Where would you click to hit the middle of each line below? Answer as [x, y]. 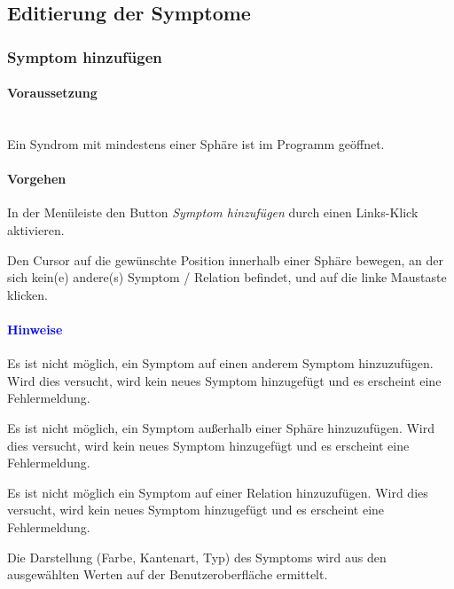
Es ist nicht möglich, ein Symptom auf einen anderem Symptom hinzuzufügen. [220, 363]
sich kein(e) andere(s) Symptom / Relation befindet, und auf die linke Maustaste [227, 277]
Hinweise [35, 329]
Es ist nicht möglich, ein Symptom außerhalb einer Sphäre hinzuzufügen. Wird [221, 427]
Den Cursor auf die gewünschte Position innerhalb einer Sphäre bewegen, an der [226, 259]
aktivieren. [36, 230]
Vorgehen [37, 179]
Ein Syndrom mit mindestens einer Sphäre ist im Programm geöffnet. [196, 144]
